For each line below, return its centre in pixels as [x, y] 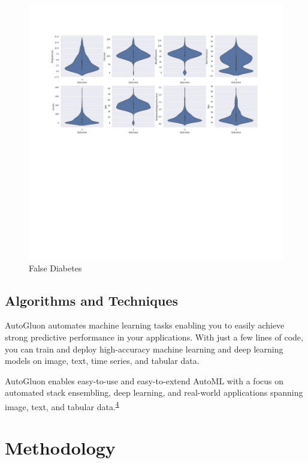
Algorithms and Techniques [92, 300]
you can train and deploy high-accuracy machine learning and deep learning [144, 349]
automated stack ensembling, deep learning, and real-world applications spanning [154, 392]
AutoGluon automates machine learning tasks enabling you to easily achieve [145, 325]
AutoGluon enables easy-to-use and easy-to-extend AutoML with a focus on [144, 380]
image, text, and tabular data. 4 [62, 405]
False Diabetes [55, 268]
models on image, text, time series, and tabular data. [102, 361]
